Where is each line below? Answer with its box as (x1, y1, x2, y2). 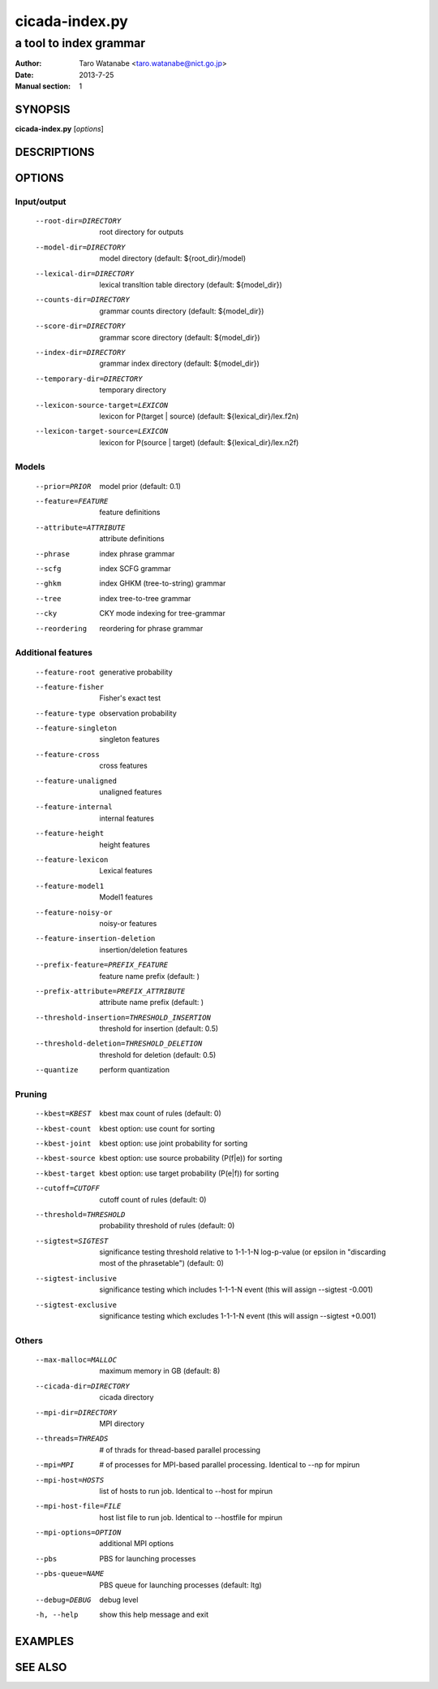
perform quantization (99, 1065, 170, 1075)
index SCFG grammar (99, 564, 171, 573)
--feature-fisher (35, 682, 105, 691)
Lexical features (99, 866, 153, 876)
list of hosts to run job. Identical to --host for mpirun (99, 1486, 273, 1496)
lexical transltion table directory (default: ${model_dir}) (99, 280, 283, 290)
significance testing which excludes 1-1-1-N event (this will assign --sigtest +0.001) (99, 1311, 377, 1321)
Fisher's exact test (99, 693, 161, 703)
